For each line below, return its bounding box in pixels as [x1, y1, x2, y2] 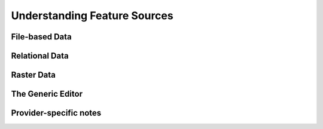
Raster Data [11, 70, 56, 80]
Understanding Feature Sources [11, 9, 173, 22]
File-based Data [11, 32, 72, 42]
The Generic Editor [11, 89, 83, 99]
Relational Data [11, 51, 69, 61]
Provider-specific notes [11, 108, 102, 118]
